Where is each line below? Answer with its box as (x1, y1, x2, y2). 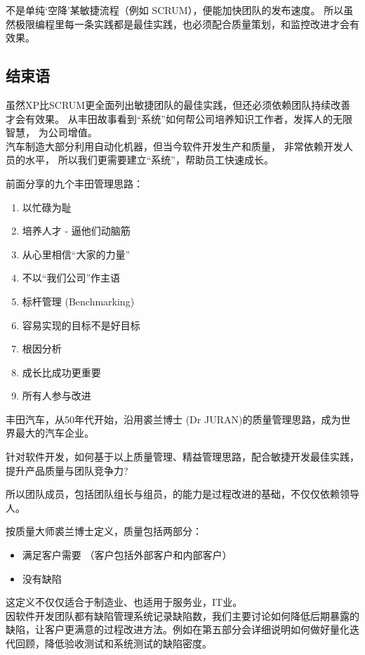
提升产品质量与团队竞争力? (6, 463, 128, 477)
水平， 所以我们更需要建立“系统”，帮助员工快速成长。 (25, 152, 274, 167)
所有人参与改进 (22, 388, 91, 403)
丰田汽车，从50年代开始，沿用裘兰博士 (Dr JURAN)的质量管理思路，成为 (6, 411, 341, 426)
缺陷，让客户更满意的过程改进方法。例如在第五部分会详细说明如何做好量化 (6, 622, 350, 637)
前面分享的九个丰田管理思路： (6, 176, 143, 190)
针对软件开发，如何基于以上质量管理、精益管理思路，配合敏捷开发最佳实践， (6, 449, 359, 464)
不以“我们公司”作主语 (22, 270, 121, 285)
